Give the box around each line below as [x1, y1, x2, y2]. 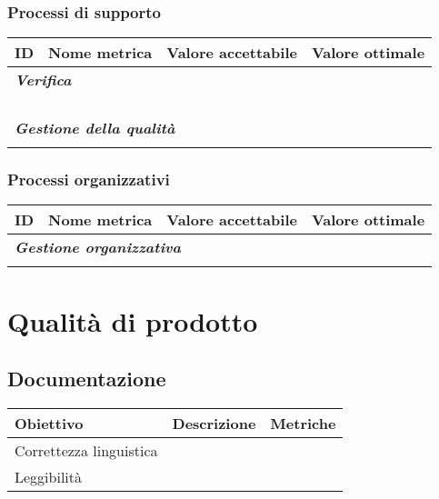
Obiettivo [15, 413, 84, 434]
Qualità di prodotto [7, 302, 258, 339]
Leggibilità [15, 466, 83, 488]
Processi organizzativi [7, 168, 170, 191]
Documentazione [7, 364, 166, 393]
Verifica [15, 69, 72, 91]
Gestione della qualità [15, 117, 175, 139]
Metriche [270, 413, 336, 434]
